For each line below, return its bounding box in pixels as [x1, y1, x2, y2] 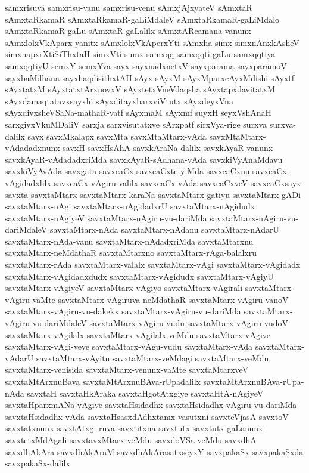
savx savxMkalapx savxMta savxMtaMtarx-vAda [27, 129, 207, 142]
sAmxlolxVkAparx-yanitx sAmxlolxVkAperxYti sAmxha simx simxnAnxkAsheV [5, 36, 299, 48]
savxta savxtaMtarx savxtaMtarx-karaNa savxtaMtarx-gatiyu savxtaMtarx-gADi [5, 188, 301, 200]
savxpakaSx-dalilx [5, 457, 70, 469]
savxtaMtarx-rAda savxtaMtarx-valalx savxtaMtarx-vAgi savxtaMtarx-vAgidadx [5, 258, 301, 271]
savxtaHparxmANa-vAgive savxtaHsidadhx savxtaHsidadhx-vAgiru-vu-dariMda [5, 398, 297, 411]
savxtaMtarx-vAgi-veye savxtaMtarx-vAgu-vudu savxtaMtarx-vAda [5, 340, 253, 353]
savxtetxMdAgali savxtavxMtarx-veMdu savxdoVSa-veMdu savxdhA [5, 433, 257, 446]
